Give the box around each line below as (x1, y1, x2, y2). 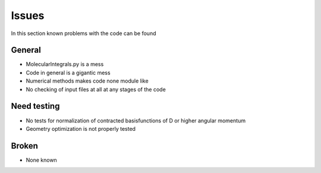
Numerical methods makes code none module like (26, 77, 149, 84)
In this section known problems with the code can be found (11, 30, 156, 37)
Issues (11, 9, 45, 22)
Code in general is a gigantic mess (26, 69, 111, 76)
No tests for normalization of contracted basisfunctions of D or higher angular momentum (26, 117, 246, 124)
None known (26, 156, 58, 163)
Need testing (11, 101, 60, 111)
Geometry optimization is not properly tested (26, 125, 136, 132)
